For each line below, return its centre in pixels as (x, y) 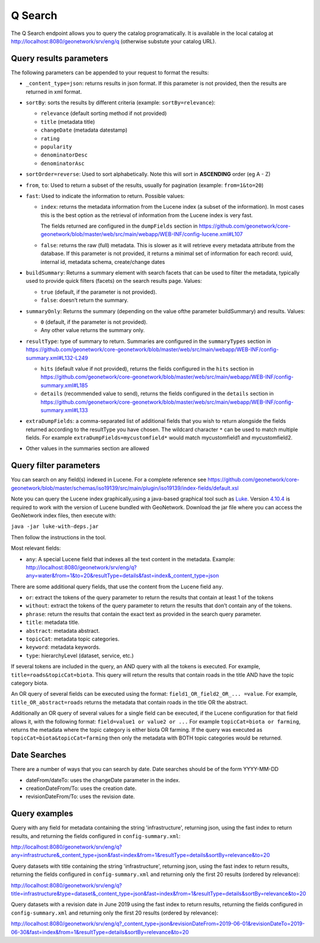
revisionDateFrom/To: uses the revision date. (80, 797)
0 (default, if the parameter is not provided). (94, 322)
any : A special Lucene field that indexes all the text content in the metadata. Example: (130, 559)
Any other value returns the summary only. (93, 330)
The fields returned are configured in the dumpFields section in (119, 226)
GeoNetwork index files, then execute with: (64, 515)
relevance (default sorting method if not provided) (104, 113)
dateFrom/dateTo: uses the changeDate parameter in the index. (103, 780)
